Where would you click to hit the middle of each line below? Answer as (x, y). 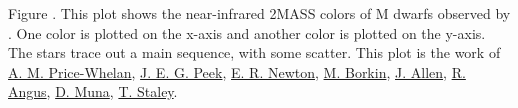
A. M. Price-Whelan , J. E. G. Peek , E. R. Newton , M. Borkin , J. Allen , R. (237, 71)
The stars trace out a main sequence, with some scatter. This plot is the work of (254, 52)
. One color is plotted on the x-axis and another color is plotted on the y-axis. (247, 32)
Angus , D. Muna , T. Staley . (93, 91)
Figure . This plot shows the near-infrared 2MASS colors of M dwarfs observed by (259, 13)
